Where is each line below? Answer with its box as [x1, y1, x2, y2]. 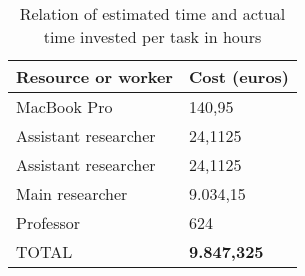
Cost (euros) [188, 65, 290, 88]
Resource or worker [16, 65, 173, 88]
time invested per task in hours [43, 25, 262, 48]
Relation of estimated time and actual [19, 2, 286, 25]
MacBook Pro [16, 95, 113, 118]
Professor [16, 211, 81, 234]
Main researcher [16, 182, 128, 205]
